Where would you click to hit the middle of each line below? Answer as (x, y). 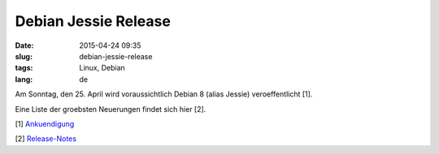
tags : (24, 68)
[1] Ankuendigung (45, 124)
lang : (24, 79)
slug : (24, 56)
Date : (24, 45)
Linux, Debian (102, 68)
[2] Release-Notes (46, 139)
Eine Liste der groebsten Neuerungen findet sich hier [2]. (111, 109)
